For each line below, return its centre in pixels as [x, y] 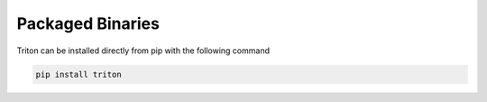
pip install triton [78, 74]
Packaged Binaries [88, 23]
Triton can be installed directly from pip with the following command [143, 51]
